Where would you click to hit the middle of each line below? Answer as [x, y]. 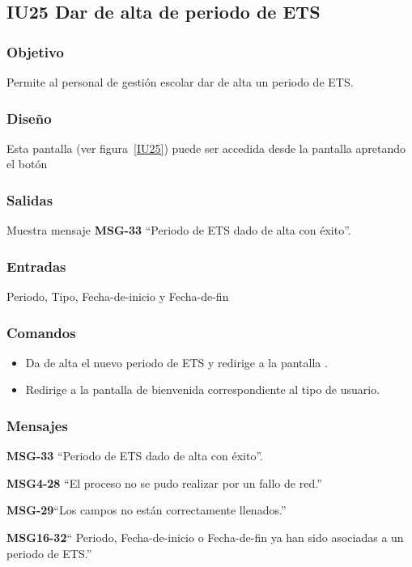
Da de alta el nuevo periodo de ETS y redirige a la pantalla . [176, 362]
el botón [27, 164]
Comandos [41, 332]
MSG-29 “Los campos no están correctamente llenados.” [147, 510]
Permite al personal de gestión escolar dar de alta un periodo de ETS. [180, 82]
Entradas [36, 266]
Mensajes [37, 425]
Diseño [29, 118]
